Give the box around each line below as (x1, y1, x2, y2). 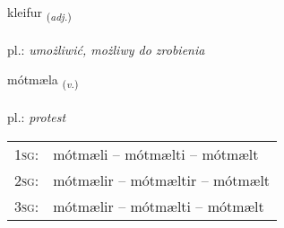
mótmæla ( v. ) (7, 70, 79, 92)
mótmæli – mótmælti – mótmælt (53, 143, 259, 164)
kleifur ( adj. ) (7, 3, 72, 23)
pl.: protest (7, 108, 66, 127)
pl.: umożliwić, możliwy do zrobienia (7, 39, 205, 58)
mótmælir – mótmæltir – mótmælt (53, 169, 271, 190)
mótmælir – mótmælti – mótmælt (53, 195, 264, 216)
